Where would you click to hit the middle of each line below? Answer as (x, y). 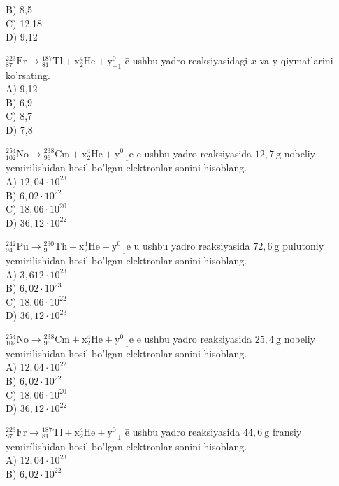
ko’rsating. (28, 74)
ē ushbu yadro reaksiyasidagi (186, 60)
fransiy (287, 431)
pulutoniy (303, 246)
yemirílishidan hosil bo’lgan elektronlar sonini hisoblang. (127, 446)
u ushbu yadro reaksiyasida (192, 246)
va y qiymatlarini (296, 60)
